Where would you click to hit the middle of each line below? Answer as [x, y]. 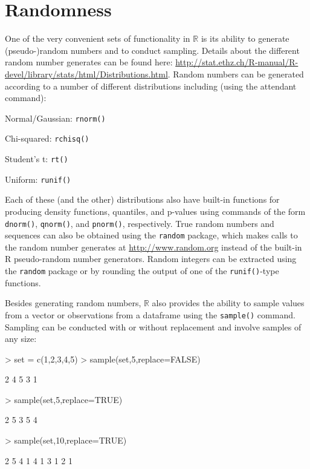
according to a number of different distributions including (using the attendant [151, 86]
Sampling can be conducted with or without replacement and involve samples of [153, 326]
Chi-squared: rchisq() [47, 138]
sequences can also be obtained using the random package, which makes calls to [151, 235]
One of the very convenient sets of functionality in [98, 38]
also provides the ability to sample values [228, 303]
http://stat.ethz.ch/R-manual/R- [237, 62]
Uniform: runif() [38, 179]
